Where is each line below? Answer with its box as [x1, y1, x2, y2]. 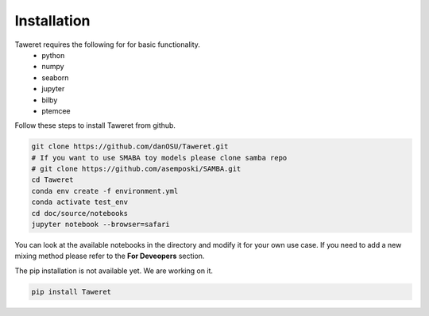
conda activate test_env [31, 198, 129, 206]
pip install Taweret [31, 287, 111, 296]
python [41, 50, 65, 60]
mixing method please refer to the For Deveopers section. [14, 251, 205, 261]
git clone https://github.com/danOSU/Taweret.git [31, 142, 229, 151]
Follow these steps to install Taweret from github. [14, 121, 176, 130]
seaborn [41, 72, 69, 83]
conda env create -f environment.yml [31, 187, 179, 195]
